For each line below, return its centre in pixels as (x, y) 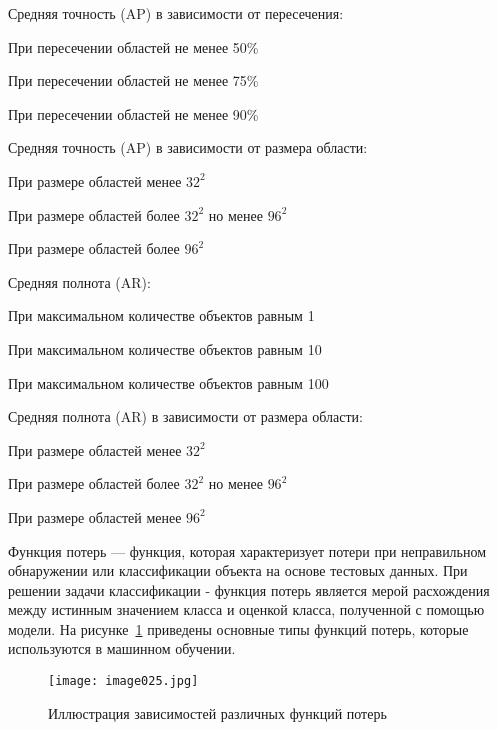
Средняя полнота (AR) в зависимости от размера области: (185, 416)
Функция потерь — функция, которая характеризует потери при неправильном (247, 550)
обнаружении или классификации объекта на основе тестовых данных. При (238, 570)
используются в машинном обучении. (122, 648)
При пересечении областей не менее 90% (133, 113)
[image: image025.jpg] (123, 681)
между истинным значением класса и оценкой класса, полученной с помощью (246, 609)
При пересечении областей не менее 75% (133, 80)
